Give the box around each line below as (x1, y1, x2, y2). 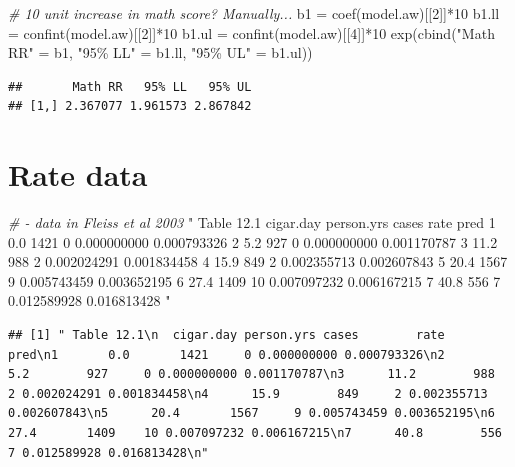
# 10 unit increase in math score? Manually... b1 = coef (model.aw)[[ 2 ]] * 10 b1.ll (8, 3, 500, 23)
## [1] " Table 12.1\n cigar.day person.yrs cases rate (8, 328, 445, 343)
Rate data (8, 154, 148, 195)
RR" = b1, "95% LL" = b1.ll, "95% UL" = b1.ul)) (8, 42, 313, 63)
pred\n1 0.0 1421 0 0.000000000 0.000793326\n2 (8, 347, 445, 362)
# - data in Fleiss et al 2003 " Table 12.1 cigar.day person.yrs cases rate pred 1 (8, 212, 496, 233)
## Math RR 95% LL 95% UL (8, 79, 252, 94)
